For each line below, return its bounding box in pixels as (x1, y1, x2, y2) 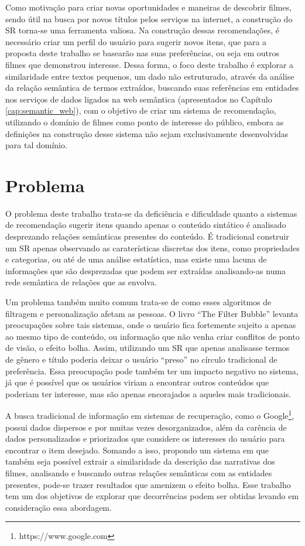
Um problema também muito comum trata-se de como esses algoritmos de (5, 296, 272, 308)
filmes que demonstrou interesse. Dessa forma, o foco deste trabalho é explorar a (5, 58, 294, 70)
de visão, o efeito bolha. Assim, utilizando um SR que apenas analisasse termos (5, 342, 290, 354)
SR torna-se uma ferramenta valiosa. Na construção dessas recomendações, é (5, 24, 279, 36)
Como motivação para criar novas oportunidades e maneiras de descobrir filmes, (5, 1, 292, 13)
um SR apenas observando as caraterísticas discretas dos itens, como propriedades (5, 241, 300, 254)
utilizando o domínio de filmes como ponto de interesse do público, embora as (5, 115, 284, 128)
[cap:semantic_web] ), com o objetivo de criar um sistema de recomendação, (5, 104, 276, 117)
